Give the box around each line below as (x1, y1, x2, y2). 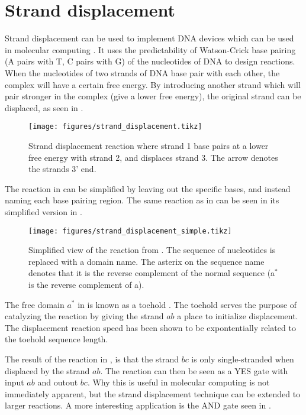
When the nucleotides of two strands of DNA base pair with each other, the (5, 66, 280, 79)
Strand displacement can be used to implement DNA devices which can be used (5, 32, 294, 44)
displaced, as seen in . (5, 101, 83, 114)
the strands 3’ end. (28, 163, 96, 175)
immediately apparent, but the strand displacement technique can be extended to (5, 387, 301, 400)
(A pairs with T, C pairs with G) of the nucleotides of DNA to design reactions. (5, 55, 295, 67)
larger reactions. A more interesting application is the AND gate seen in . (5, 399, 271, 411)
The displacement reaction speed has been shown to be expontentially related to (5, 321, 296, 333)
